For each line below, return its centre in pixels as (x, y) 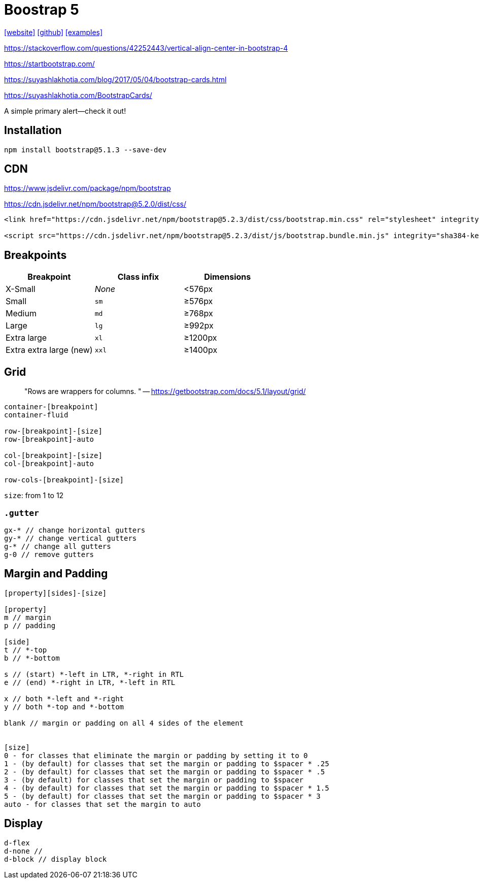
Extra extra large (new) (49, 350)
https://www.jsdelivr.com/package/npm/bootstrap (88, 188)
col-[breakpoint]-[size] (53, 456)
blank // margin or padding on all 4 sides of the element (124, 723)
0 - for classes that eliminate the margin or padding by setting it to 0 (156, 755)
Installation (33, 130)
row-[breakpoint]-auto (49, 439)
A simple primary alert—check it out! (65, 111)
